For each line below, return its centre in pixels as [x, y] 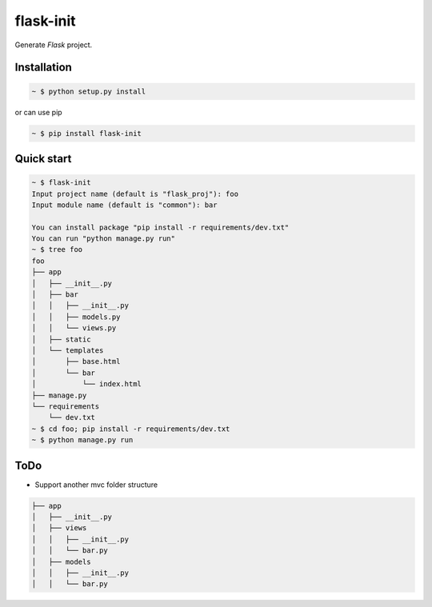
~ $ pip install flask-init [86, 133]
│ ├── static [61, 339]
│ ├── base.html [76, 361]
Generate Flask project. [54, 45]
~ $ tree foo [57, 250]
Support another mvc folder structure [96, 485]
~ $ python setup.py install [89, 91]
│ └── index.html [86, 384]
